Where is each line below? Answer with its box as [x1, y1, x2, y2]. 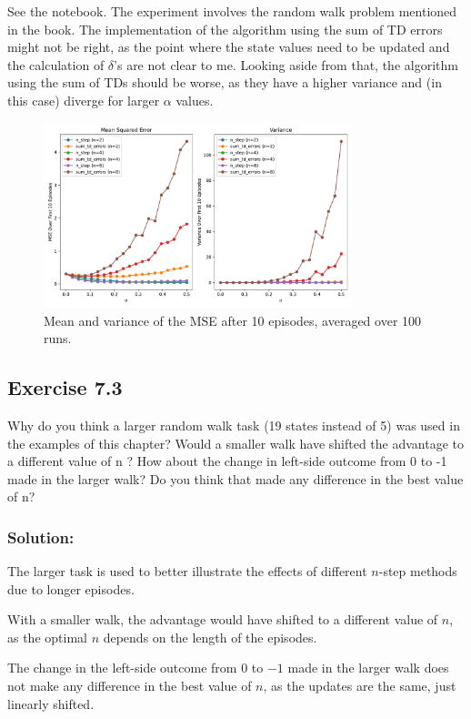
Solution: [7, 525, 75, 548]
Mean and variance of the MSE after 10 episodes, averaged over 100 [44, 310, 422, 329]
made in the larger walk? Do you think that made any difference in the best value [7, 469, 464, 488]
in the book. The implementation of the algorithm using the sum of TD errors [7, 19, 443, 38]
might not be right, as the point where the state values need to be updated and [7, 37, 450, 56]
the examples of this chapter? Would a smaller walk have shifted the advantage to [7, 433, 465, 452]
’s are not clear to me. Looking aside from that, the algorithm [114, 55, 458, 74]
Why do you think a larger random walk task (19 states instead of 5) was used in [7, 415, 460, 434]
